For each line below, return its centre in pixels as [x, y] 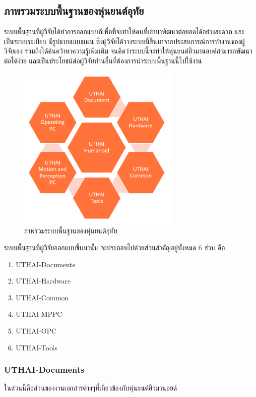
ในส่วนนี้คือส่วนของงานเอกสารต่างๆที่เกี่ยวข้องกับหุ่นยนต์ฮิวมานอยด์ [91, 388]
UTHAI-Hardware [43, 281]
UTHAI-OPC [36, 330]
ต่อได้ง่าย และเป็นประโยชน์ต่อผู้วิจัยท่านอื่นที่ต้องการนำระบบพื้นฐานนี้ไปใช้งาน [103, 60]
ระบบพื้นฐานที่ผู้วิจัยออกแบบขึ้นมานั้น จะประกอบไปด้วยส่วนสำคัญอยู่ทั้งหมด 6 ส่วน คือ [115, 248]
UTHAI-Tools [36, 347]
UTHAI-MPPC [39, 314]
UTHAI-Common [42, 297]
